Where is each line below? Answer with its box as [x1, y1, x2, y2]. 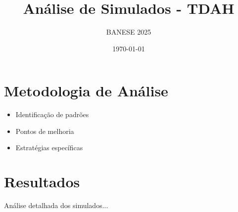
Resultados [4, 171, 80, 192]
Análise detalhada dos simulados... [4, 200, 108, 211]
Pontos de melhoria [15, 126, 74, 136]
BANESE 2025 [106, 27, 151, 37]
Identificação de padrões [15, 109, 89, 120]
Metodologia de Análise [4, 81, 168, 101]
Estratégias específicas [15, 142, 83, 153]
